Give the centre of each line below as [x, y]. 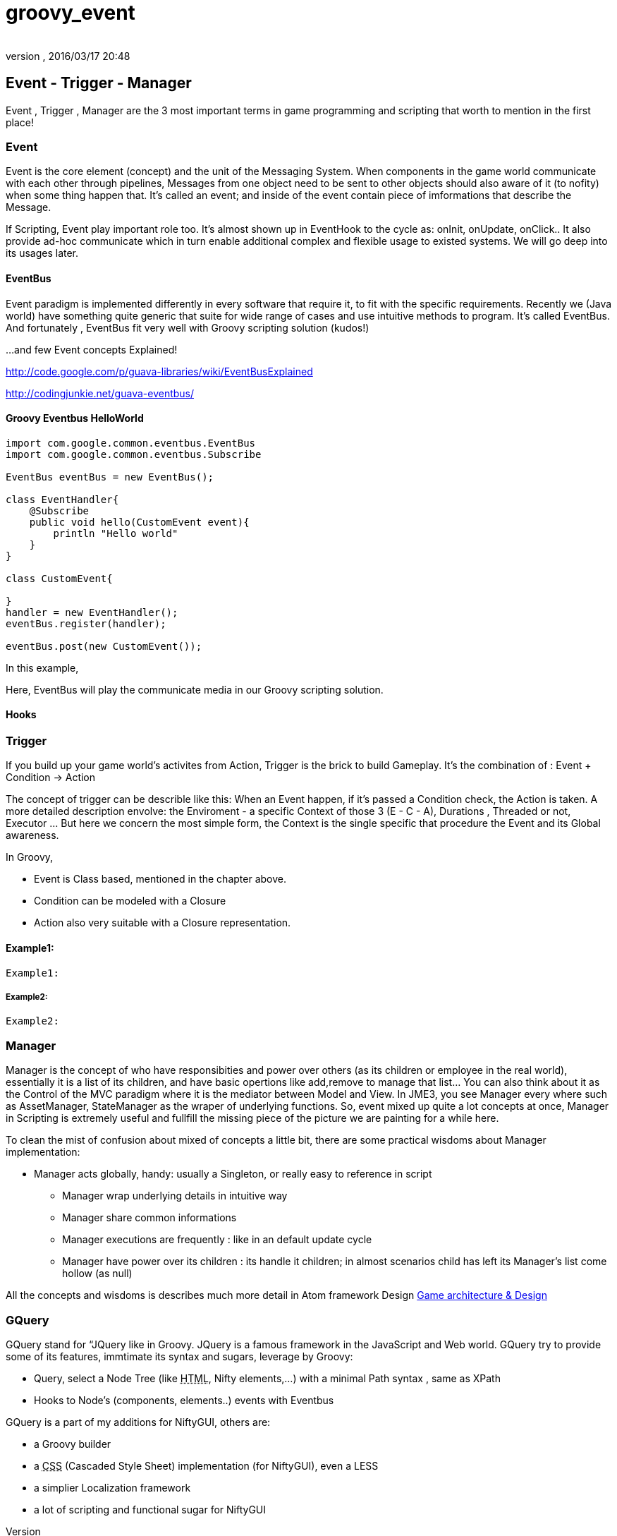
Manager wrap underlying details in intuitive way [175, 1196]
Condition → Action [51, 778]
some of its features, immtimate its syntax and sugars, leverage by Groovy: [179, 1356]
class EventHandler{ [62, 499]
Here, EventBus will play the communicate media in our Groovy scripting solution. [195, 689]
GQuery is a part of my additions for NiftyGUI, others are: [138, 1422]
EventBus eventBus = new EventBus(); [110, 477]
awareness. [32, 835]
